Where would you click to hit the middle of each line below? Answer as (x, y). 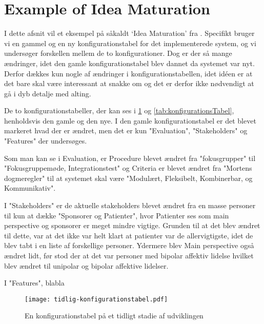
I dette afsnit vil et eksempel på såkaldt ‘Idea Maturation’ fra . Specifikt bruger (129, 33)
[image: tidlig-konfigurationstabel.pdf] (96, 299)
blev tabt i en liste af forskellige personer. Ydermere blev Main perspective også (129, 245)
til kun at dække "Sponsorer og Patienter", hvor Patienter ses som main (117, 215)
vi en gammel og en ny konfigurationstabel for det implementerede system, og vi (130, 43)
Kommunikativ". (30, 188)
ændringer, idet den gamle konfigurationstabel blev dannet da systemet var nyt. (129, 63)
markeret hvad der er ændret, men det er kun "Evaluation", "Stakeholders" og (126, 130)
